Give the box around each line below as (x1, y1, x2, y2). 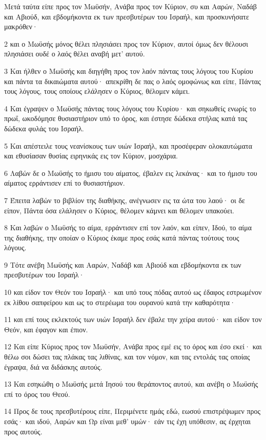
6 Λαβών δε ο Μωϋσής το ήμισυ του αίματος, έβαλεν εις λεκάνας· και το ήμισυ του (4, 167, 257, 178)
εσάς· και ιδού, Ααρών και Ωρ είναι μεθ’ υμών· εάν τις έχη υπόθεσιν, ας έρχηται (4, 416, 251, 426)
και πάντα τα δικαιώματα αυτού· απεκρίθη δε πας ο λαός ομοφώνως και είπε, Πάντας (4, 75, 261, 86)
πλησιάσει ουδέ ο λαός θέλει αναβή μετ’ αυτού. (4, 48, 145, 59)
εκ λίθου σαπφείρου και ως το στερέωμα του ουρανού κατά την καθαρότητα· (4, 296, 236, 307)
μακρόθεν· (4, 21, 38, 32)
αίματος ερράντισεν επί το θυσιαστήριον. (4, 177, 125, 188)
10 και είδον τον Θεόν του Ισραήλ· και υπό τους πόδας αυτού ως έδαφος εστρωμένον (4, 287, 262, 297)
